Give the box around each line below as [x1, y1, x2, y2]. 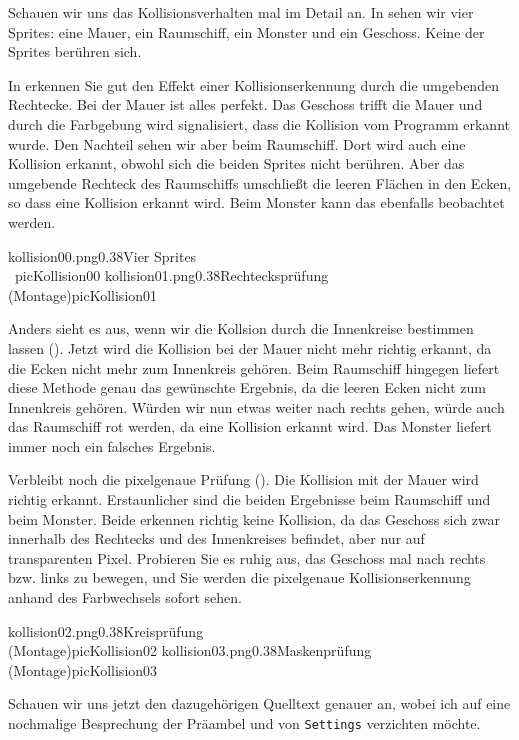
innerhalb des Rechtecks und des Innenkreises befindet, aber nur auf [8, 528, 425, 549]
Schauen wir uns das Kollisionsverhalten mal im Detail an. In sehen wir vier [8, 2, 474, 22]
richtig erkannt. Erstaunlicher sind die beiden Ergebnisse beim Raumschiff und [8, 489, 491, 510]
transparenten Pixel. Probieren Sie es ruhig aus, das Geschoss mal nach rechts [8, 547, 486, 568]
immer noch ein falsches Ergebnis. [8, 435, 216, 456]
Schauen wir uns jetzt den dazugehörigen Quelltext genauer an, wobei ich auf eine [8, 693, 511, 714]
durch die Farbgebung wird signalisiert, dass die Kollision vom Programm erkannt [8, 113, 510, 134]
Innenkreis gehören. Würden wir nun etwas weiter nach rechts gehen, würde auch [8, 396, 505, 417]
